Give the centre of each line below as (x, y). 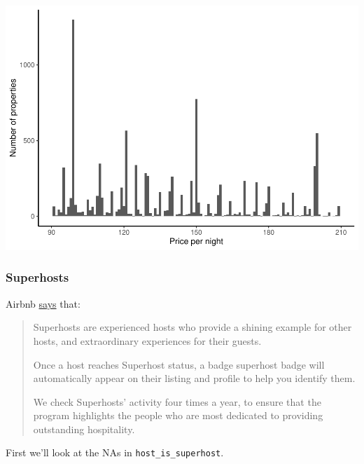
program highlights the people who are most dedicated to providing (178, 415)
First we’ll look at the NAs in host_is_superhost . (115, 452)
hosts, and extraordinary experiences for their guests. (147, 340)
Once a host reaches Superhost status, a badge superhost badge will (179, 364)
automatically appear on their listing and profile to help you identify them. (194, 378)
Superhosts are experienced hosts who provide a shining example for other (192, 327)
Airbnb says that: (43, 303)
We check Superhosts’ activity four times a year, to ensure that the (177, 401)
